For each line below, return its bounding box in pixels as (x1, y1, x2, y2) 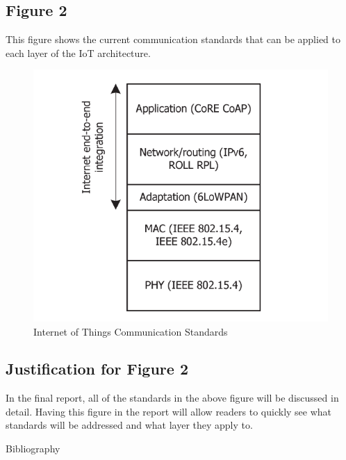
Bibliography (6, 441, 60, 456)
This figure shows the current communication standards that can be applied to (6, 32, 340, 47)
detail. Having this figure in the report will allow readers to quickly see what (6, 404, 332, 418)
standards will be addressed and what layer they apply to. (6, 418, 253, 432)
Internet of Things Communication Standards (33, 324, 228, 338)
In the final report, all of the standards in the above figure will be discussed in (6, 391, 339, 405)
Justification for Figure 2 (6, 358, 189, 379)
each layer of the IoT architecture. (6, 45, 151, 60)
